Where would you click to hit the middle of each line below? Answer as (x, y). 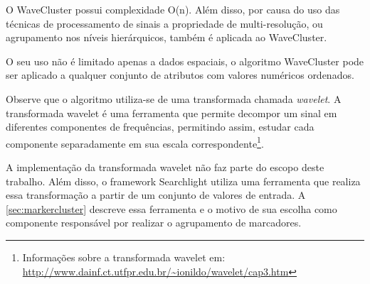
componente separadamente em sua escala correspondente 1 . (135, 142)
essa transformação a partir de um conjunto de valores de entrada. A (156, 195)
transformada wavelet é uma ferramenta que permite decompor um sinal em (171, 113)
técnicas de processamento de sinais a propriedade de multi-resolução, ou (164, 23)
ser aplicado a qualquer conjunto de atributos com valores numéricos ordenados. (180, 75)
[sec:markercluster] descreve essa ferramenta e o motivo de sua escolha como (171, 208)
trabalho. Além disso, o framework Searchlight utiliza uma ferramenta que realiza (183, 181)
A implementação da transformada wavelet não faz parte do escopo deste (165, 167)
